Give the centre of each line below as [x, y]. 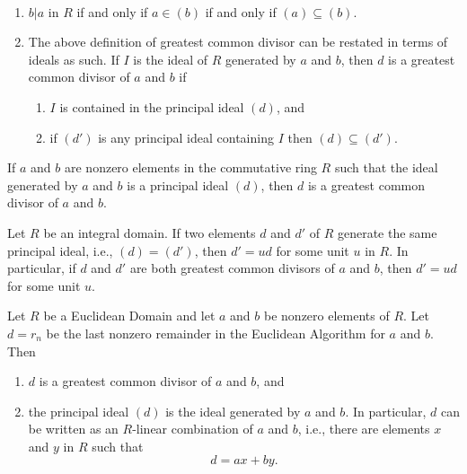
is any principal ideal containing [186, 137]
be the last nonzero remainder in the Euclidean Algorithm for [216, 333]
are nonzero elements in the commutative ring [190, 167]
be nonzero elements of [327, 316]
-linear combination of [193, 429]
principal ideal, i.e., [60, 250]
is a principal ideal [178, 184]
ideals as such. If [74, 59]
